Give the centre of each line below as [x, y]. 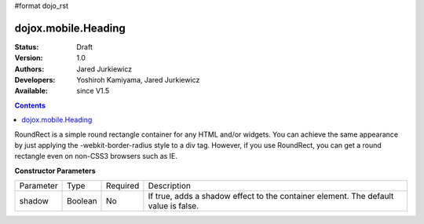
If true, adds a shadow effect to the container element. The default [271, 196]
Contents [30, 105]
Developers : [35, 80]
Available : [31, 91]
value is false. [174, 206]
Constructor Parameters [55, 171]
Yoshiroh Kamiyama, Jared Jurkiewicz [138, 80]
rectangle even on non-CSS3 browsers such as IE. [96, 156]
